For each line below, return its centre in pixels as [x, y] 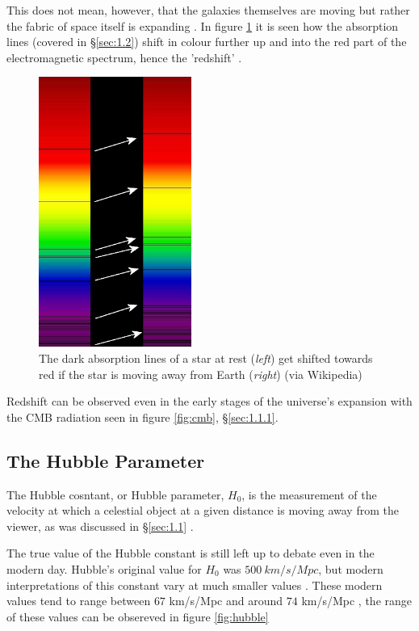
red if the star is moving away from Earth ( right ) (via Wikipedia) [201, 374]
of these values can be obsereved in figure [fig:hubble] [138, 616]
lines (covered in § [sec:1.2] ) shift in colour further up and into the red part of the [207, 42]
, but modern [351, 568]
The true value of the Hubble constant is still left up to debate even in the [191, 553]
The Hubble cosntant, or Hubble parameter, [115, 494]
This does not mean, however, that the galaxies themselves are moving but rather [208, 10]
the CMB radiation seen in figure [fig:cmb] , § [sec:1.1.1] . [142, 416]
